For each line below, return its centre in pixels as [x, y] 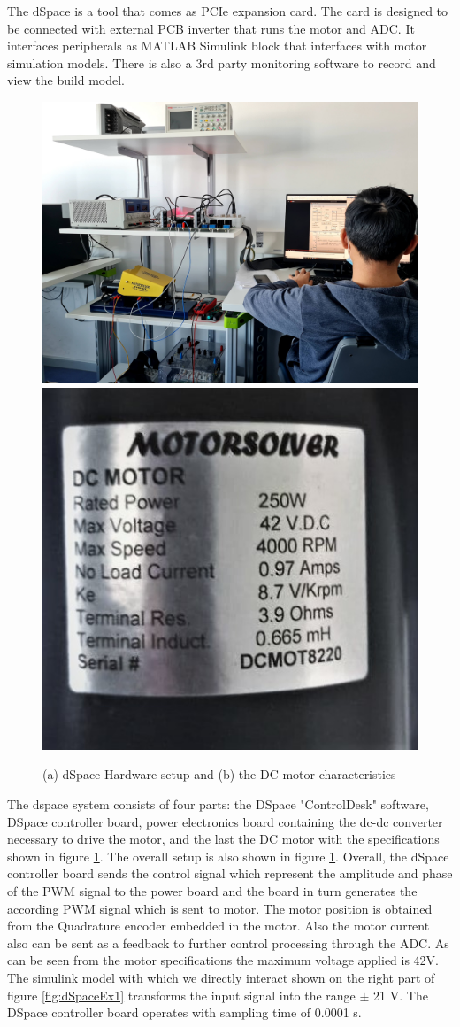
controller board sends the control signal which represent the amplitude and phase [230, 873]
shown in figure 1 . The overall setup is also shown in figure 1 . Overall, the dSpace [228, 856]
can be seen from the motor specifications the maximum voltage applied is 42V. [223, 960]
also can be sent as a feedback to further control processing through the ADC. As [228, 942]
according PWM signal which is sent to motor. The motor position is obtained [220, 908]
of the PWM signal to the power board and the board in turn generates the [212, 890]
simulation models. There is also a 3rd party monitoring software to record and [222, 62]
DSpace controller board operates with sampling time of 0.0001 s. [184, 1012]
